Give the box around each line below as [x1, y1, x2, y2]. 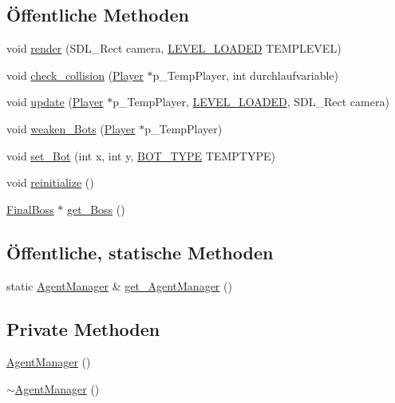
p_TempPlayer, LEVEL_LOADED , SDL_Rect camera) [113, 93, 389, 110]
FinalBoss [6, 200, 54, 217]
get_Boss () [67, 200, 125, 217]
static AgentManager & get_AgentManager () [6, 277, 232, 294]
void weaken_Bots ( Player [6, 120, 136, 136]
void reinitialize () [6, 174, 94, 191]
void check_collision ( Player [6, 66, 144, 83]
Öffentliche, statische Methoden [6, 239, 274, 264]
